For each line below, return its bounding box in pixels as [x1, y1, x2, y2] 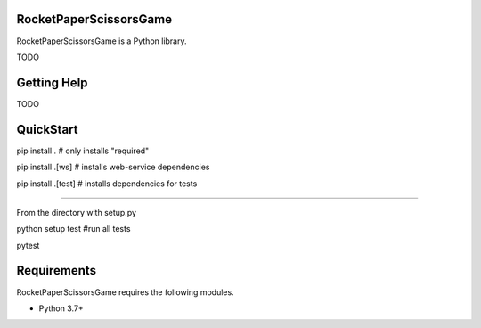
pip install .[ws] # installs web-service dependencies [16, 161, 210, 173]
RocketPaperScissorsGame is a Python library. [16, 36, 187, 46]
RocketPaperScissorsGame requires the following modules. [16, 286, 235, 298]
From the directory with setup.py [16, 207, 137, 217]
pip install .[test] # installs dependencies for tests [16, 178, 198, 189]
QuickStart [16, 121, 79, 137]
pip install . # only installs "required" [16, 145, 150, 156]
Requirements [16, 263, 97, 278]
